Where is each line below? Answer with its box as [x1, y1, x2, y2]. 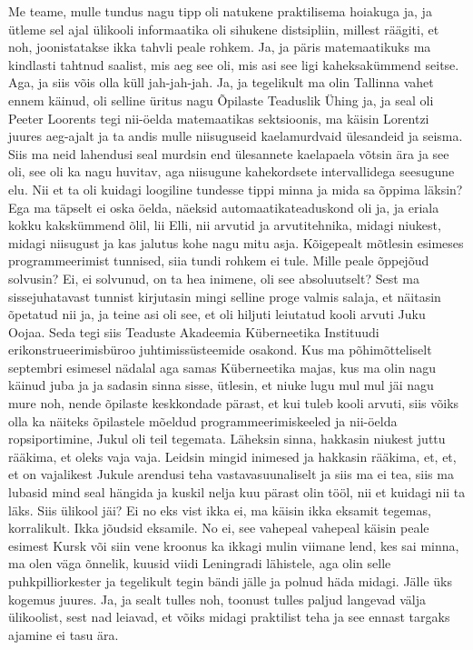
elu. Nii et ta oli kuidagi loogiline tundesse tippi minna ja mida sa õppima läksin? [8, 179, 463, 198]
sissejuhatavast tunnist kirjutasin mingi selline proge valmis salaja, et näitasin [8, 286, 441, 305]
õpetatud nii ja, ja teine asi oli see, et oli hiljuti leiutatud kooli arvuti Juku [8, 305, 426, 324]
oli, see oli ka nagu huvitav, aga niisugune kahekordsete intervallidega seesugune [8, 162, 455, 181]
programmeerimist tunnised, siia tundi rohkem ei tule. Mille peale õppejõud [8, 251, 429, 270]
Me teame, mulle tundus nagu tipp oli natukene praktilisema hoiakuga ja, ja [8, 2, 432, 20]
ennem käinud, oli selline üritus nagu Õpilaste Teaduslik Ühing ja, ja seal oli [8, 90, 434, 109]
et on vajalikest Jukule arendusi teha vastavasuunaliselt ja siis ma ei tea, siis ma [8, 465, 454, 484]
